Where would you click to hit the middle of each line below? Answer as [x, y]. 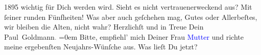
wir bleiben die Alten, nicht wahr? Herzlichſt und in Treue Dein [104, 27]
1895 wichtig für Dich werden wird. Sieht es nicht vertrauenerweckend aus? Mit [128, 7]
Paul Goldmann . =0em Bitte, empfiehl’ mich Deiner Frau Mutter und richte [124, 36]
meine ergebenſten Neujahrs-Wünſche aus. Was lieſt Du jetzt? [101, 47]
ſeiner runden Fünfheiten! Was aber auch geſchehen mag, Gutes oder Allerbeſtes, [131, 17]
